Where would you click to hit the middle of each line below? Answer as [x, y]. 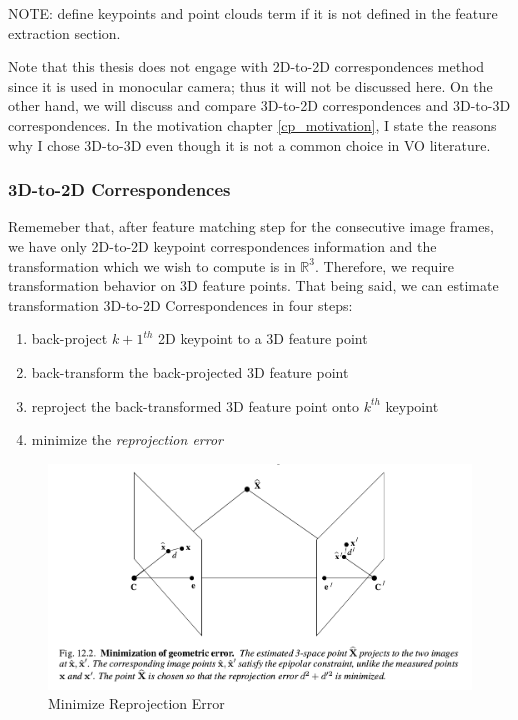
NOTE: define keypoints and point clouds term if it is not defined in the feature [253, 13]
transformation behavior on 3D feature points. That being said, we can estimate [253, 285]
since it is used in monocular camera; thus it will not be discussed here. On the [250, 85]
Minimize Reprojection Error [136, 703]
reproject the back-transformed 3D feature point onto [195, 405]
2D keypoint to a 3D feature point [263, 338]
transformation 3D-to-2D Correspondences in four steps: [180, 304]
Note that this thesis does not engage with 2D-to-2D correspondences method [246, 66]
